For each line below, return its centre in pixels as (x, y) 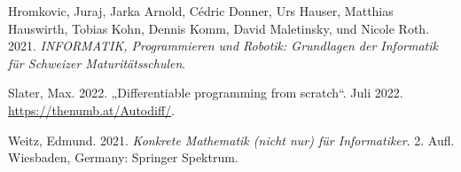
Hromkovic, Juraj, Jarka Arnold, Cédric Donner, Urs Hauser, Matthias (201, 11)
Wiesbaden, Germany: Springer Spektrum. (123, 157)
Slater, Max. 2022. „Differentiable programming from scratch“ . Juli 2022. (206, 93)
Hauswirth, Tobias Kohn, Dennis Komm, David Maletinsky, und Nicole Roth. (219, 28)
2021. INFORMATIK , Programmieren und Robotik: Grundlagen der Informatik (223, 46)
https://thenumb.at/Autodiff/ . (91, 109)
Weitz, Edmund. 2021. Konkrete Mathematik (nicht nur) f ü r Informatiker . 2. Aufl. (231, 140)
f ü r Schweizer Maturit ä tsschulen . (97, 63)
